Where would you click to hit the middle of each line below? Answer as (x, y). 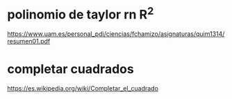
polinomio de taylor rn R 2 (81, 13)
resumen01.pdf (29, 42)
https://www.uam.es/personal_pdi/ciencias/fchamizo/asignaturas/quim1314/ (116, 34)
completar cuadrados (71, 69)
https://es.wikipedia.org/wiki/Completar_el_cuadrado (83, 89)
